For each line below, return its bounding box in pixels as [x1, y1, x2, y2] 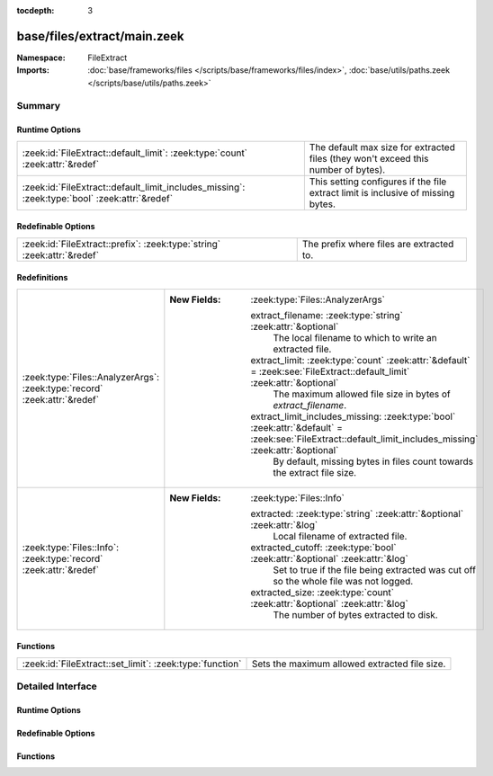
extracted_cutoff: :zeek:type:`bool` [250, 540, 397, 553]
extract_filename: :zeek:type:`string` [250, 308, 404, 321]
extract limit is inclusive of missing [309, 186, 455, 199]
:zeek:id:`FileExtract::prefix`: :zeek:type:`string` [22, 237, 221, 250]
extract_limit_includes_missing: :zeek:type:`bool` [250, 410, 456, 423]
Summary [16, 100, 61, 112]
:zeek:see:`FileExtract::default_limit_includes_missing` [250, 433, 479, 445]
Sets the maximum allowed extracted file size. [251, 657, 446, 670]
